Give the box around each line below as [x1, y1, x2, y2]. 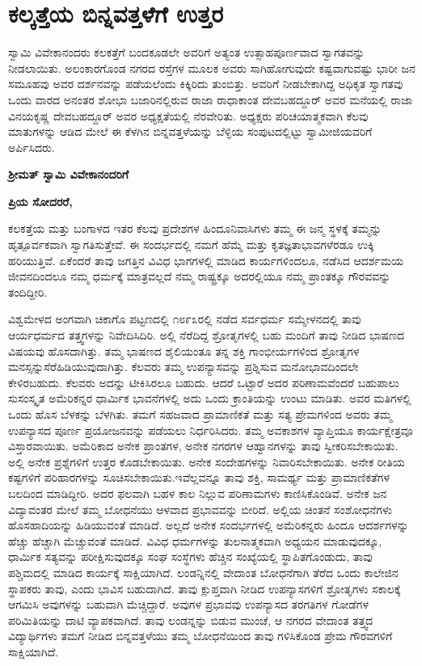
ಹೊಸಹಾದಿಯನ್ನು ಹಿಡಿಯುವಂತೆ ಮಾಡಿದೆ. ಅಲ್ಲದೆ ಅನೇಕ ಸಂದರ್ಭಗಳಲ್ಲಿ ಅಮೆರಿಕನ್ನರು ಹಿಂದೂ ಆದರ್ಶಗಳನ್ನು [8, 516, 409, 533]
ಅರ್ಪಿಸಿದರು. [8, 138, 55, 155]
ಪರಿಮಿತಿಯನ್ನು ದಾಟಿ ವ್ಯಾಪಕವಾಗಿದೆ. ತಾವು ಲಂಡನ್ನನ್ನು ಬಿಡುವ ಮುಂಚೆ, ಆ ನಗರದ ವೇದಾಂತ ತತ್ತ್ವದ [8, 611, 373, 628]
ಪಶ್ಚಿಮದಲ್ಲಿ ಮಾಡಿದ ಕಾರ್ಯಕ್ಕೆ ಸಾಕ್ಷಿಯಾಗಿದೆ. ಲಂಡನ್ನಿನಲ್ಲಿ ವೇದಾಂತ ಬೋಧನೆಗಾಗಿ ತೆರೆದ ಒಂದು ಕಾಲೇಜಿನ [8, 563, 399, 580]
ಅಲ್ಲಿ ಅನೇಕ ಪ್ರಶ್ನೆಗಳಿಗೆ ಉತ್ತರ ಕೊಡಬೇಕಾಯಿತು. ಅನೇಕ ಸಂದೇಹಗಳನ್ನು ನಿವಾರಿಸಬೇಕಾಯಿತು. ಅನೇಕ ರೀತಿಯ [8, 453, 405, 470]
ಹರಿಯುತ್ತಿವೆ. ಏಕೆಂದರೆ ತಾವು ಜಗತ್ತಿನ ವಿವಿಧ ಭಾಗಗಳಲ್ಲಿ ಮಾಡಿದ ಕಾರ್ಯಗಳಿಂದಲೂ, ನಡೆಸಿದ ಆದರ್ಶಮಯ [8, 251, 403, 268]
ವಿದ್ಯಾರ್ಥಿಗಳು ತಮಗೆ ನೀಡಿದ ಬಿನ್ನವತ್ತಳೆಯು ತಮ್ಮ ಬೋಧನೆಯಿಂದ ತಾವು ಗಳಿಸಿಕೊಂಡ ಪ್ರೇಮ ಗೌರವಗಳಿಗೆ [8, 627, 393, 644]
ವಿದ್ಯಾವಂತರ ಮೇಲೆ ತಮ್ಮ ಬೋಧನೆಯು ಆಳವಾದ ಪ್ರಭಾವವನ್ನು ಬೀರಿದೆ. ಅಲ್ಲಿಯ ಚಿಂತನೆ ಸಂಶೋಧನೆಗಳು [8, 500, 392, 517]
